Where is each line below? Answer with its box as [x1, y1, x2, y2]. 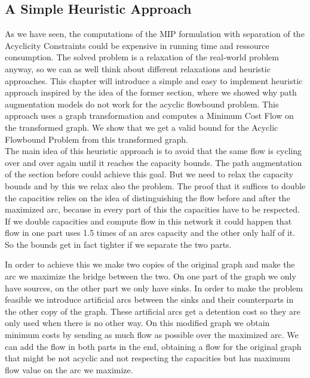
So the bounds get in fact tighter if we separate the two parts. [5, 238, 232, 250]
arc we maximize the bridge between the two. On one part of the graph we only [5, 270, 296, 282]
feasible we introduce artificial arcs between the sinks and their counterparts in [5, 293, 294, 306]
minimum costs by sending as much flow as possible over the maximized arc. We [5, 328, 299, 341]
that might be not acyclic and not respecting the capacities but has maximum [5, 352, 290, 364]
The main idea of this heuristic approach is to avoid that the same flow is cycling [5, 145, 302, 157]
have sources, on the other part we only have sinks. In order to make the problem [5, 281, 303, 294]
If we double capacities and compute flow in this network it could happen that [5, 214, 292, 227]
